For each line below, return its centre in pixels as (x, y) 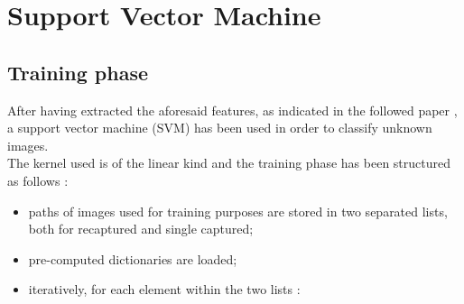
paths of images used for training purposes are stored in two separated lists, (238, 211)
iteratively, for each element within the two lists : (164, 289)
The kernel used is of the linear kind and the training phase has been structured (229, 163)
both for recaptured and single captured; (141, 229)
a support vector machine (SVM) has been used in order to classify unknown (220, 128)
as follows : (38, 180)
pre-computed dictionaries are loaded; (133, 258)
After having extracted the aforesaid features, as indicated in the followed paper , (232, 110)
